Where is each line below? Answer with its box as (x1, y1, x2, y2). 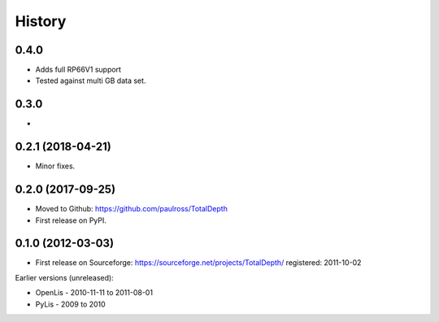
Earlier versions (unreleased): (15, 272, 114, 282)
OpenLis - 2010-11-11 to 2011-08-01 (35, 288, 154, 298)
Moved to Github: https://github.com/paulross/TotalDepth (35, 204, 228, 214)
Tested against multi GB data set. (35, 76, 146, 85)
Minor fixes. (35, 161, 76, 171)
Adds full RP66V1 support (35, 65, 122, 75)
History (15, 12, 67, 30)
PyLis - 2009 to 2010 (35, 299, 106, 309)
